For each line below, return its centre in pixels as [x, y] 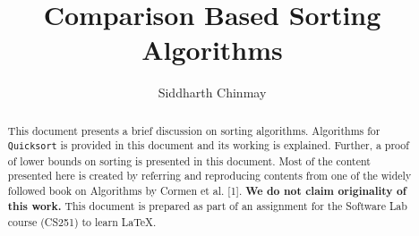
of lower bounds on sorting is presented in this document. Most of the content [189, 160]
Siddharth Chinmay [212, 93]
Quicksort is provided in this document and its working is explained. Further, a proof [208, 145]
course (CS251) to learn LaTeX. [82, 222]
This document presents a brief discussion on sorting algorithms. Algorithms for [194, 130]
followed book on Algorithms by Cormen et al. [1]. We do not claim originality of [207, 190]
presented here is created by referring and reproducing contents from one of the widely [209, 176]
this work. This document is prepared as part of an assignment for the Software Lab [207, 206]
